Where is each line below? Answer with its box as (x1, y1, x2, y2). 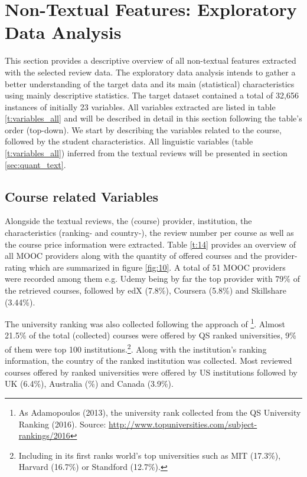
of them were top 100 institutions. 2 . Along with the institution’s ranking (5, 341, 267, 355)
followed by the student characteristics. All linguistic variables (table (5, 135, 253, 147)
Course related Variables (5, 187, 158, 205)
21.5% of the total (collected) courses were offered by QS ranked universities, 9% (5, 329, 296, 341)
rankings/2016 (18, 429, 70, 442)
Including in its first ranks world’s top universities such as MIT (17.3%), (18, 449, 281, 461)
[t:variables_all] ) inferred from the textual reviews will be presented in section (5, 147, 288, 159)
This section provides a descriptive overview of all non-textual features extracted (5, 54, 296, 67)
